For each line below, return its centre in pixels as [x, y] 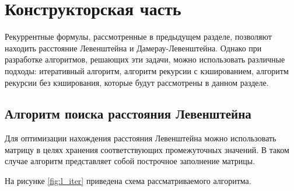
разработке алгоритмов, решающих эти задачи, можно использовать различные [145, 59]
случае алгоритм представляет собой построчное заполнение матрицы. [130, 161]
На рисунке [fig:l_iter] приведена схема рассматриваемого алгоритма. [128, 181]
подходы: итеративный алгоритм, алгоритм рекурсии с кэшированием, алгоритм [147, 70]
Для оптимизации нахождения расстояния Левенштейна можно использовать [141, 138]
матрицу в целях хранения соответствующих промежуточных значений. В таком [147, 149]
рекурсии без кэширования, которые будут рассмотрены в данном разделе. [137, 82]
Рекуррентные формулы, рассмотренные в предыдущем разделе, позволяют [138, 37]
